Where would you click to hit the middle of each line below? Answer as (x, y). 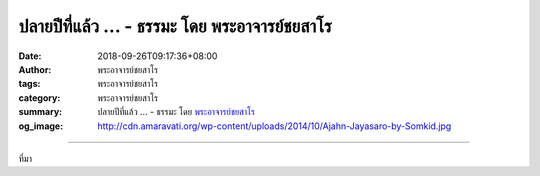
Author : (35, 69)
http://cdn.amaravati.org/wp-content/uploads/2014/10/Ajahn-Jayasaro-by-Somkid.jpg (274, 126)
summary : (40, 112)
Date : (30, 56)
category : (39, 97)
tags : (29, 84)
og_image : (41, 126)
